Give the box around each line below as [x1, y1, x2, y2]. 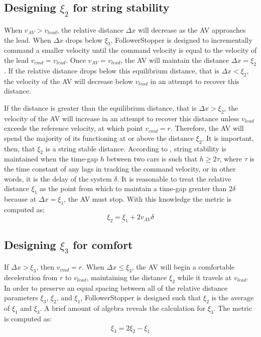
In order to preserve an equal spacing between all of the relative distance [4, 282, 228, 293]
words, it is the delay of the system [4, 173, 112, 184]
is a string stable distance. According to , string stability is [45, 143, 226, 153]
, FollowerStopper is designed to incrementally [110, 34, 252, 45]
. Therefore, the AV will [170, 123, 244, 133]
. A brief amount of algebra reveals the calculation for [40, 303, 206, 313]
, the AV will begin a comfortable [132, 262, 235, 272]
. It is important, [202, 132, 254, 143]
